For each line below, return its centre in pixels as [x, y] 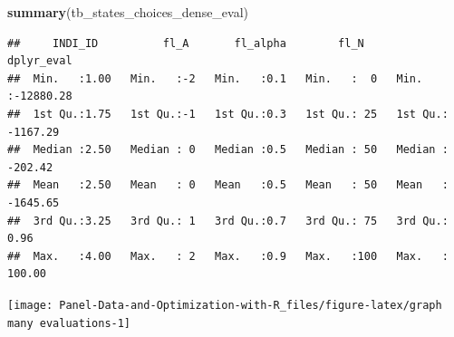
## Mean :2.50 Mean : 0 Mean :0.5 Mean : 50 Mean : [228, 185]
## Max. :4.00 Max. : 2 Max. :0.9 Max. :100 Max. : [228, 256]
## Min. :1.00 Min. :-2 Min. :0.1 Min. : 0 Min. [215, 78]
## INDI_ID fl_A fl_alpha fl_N [186, 43]
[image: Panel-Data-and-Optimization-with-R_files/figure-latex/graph [225, 305]
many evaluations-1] [69, 323]
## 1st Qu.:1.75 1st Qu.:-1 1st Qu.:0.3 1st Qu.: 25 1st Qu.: [228, 114]
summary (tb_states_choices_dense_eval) [128, 12]
